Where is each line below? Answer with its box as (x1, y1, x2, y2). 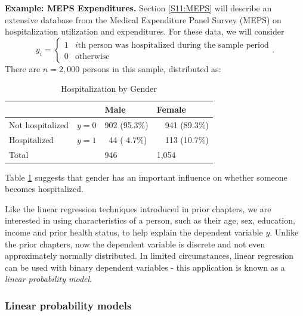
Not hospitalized (9, 118, 69, 131)
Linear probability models (5, 298, 132, 312)
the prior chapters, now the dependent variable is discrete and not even (5, 237, 265, 250)
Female (156, 103, 186, 115)
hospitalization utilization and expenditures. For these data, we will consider (5, 25, 285, 38)
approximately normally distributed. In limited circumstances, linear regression (5, 249, 294, 262)
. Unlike (270, 225, 299, 238)
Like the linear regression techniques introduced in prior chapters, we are (5, 202, 271, 215)
